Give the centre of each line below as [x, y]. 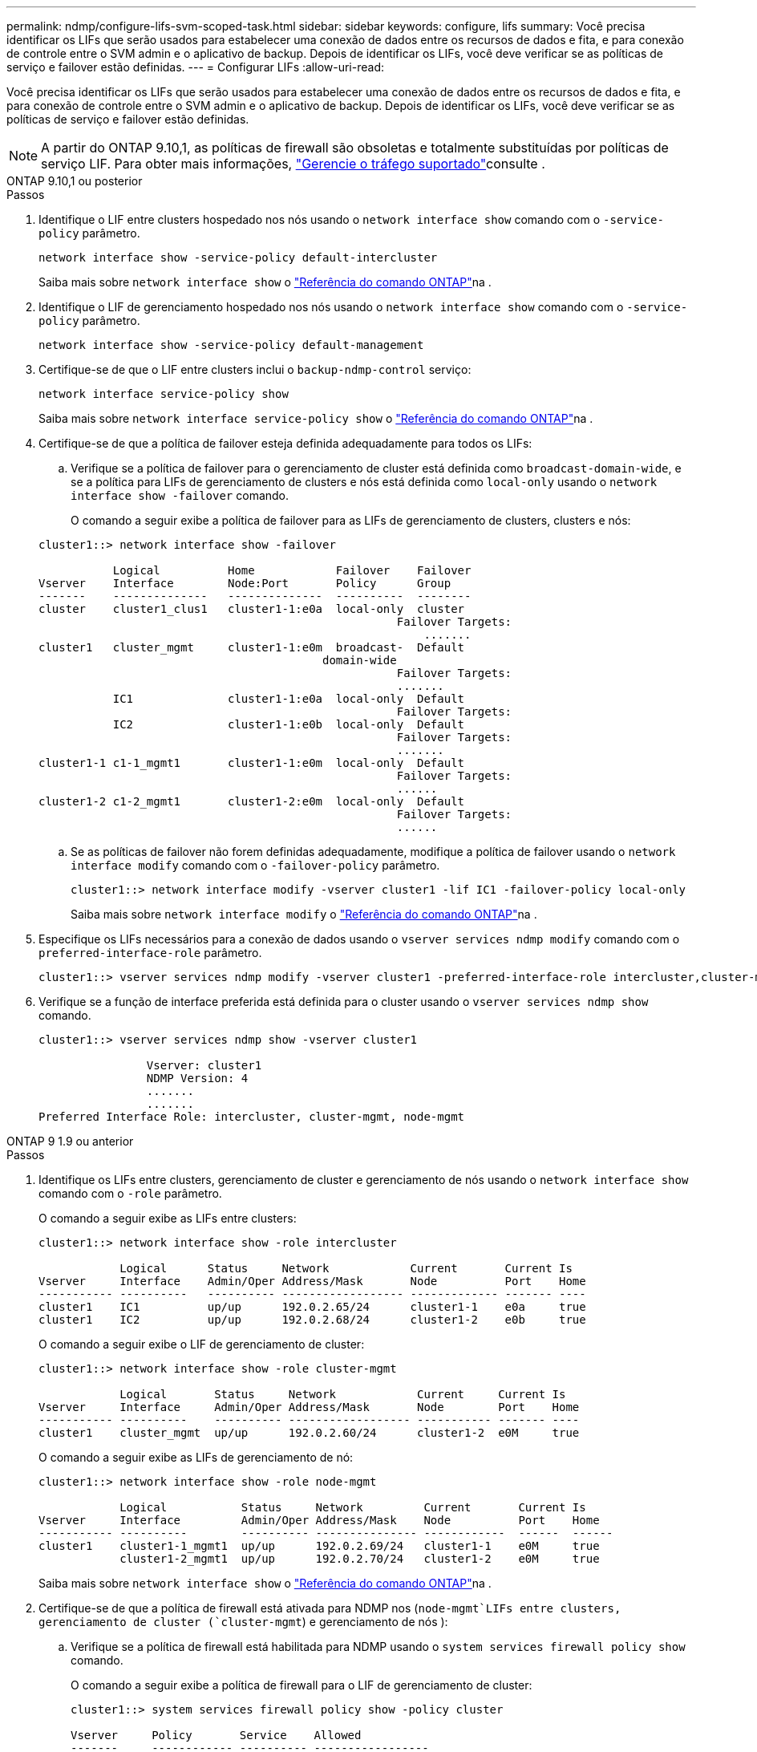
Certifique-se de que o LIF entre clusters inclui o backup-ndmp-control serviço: [255, 369]
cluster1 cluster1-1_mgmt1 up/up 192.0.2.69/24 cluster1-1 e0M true [319, 1546]
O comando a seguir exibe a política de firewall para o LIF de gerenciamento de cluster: [302, 1685]
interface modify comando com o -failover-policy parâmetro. [255, 865]
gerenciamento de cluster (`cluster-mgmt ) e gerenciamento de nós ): [243, 1622]
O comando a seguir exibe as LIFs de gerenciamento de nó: [196, 1457]
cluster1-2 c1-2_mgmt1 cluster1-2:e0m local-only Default [252, 801]
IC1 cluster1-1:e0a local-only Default [289, 699]
